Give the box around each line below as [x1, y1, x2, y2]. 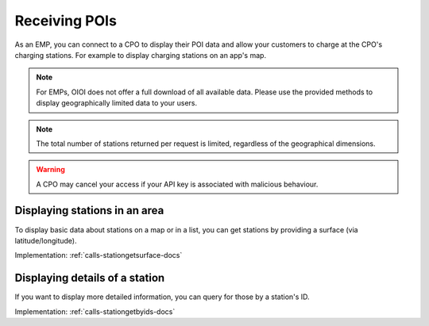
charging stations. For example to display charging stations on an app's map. [14, 50, 266, 59]
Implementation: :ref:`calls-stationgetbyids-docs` [14, 306, 176, 316]
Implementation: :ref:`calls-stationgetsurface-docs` [14, 251, 183, 260]
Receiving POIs [14, 12, 117, 29]
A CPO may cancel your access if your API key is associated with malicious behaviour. [36, 179, 319, 189]
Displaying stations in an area [14, 204, 164, 217]
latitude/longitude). [14, 236, 77, 245]
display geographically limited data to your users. [36, 98, 198, 108]
